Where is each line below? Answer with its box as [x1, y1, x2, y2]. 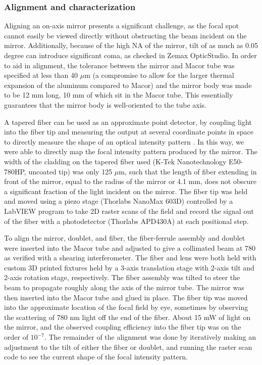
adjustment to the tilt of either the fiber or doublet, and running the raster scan [4, 341, 252, 352]
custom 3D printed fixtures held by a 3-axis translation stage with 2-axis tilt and [4, 262, 254, 272]
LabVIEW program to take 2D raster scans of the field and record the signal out [4, 205, 254, 216]
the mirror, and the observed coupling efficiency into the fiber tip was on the [4, 322, 241, 332]
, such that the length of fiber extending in [124, 166, 257, 176]
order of [4, 332, 28, 342]
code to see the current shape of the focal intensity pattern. [4, 351, 188, 362]
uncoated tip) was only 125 [28, 166, 113, 176]
